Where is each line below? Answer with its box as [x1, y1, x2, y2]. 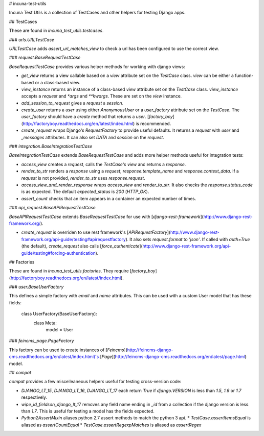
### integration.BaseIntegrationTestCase [9, 144, 92, 149]
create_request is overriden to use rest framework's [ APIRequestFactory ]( [21, 229, 171, 235]
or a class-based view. [35, 79, 81, 85]
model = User [45, 327, 73, 333]
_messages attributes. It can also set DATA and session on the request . [21, 134, 164, 140]
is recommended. [135, 121, 171, 126]
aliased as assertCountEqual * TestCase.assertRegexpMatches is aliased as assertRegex [21, 422, 201, 428]
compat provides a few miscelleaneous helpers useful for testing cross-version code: [9, 379, 182, 385]
